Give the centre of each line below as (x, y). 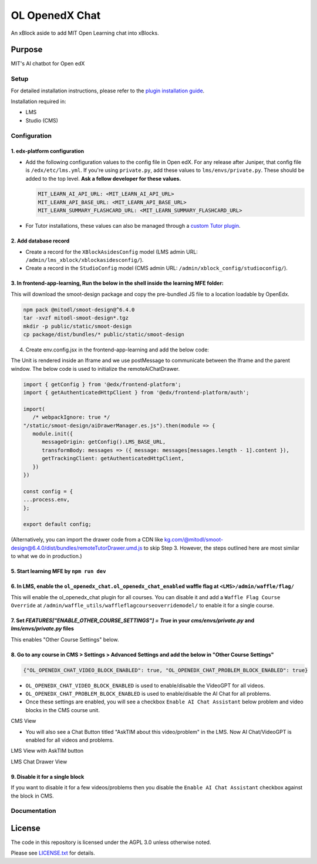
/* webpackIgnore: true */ (71, 417)
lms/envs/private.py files (43, 629)
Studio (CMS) (42, 120)
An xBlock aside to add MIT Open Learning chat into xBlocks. (85, 33)
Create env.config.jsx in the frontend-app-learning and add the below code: (117, 350)
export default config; (58, 524)
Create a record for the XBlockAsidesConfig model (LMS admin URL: (112, 252)
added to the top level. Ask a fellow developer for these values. (103, 178)
